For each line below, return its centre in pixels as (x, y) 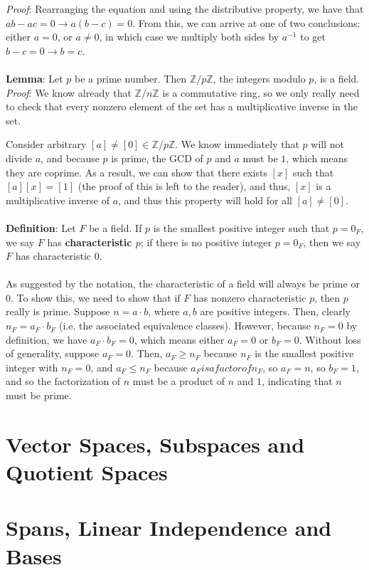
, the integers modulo (259, 78)
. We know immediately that (237, 144)
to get (313, 37)
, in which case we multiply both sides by (189, 37)
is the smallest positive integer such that (241, 227)
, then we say (332, 242)
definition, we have (47, 339)
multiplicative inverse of (58, 200)
